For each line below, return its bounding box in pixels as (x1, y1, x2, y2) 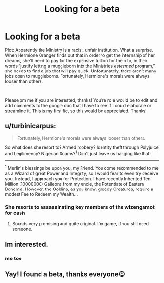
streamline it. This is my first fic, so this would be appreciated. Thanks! (5, 108, 147, 114)
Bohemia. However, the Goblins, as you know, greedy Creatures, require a (5, 186, 154, 192)
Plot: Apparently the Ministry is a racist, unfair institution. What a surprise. (5, 47, 154, 53)
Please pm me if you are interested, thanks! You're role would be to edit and (5, 97, 158, 103)
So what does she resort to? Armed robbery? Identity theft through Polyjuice (5, 144, 159, 150)
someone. (12, 226, 33, 232)
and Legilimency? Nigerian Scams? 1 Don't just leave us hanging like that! (5, 149, 151, 156)
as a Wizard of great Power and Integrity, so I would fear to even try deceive (5, 170, 159, 177)
